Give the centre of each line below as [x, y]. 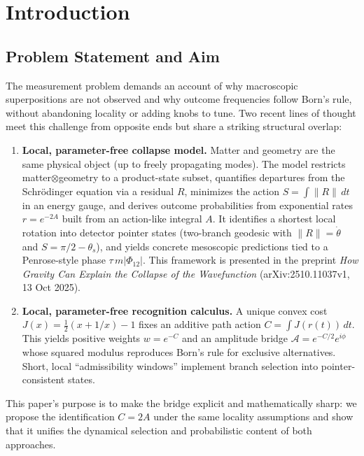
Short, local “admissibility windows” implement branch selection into [170, 365]
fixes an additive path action [200, 324]
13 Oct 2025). [51, 287]
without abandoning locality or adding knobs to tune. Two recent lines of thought [181, 112]
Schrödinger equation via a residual [98, 191]
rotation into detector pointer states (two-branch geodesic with [157, 232]
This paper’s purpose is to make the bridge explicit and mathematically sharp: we [181, 402]
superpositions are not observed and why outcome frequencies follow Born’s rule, [179, 99]
